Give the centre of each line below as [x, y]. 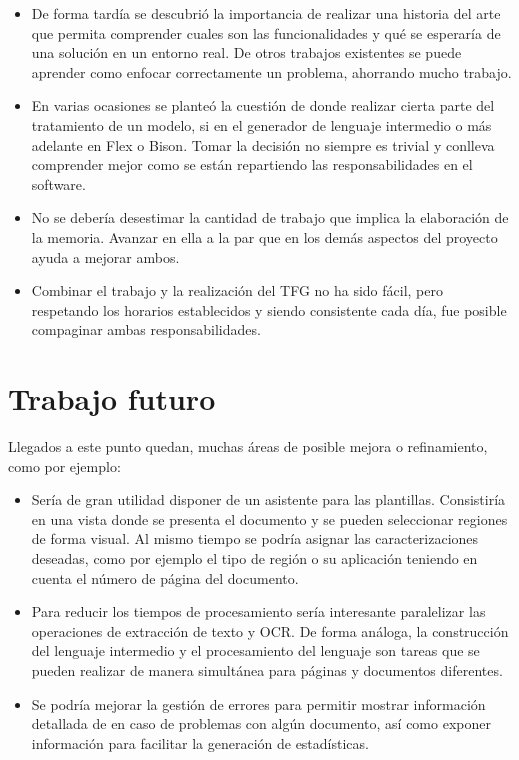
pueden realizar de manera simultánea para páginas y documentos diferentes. [267, 669]
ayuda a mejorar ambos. [105, 256]
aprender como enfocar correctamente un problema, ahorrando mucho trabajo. [271, 71]
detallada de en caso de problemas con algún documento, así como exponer [261, 723]
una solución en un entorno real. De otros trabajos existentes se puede [246, 52]
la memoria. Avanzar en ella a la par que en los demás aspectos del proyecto [264, 236]
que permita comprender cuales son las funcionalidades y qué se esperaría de [266, 32]
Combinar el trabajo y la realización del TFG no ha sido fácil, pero [237, 290]
